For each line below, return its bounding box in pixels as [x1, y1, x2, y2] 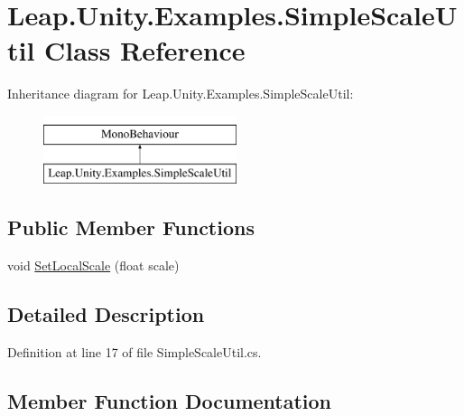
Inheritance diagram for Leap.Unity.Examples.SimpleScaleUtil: [7, 84, 354, 103]
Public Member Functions [7, 213, 255, 241]
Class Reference [44, 32, 246, 69]
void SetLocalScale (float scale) [7, 256, 180, 275]
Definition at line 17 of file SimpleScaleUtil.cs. [7, 343, 262, 362]
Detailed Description [7, 300, 205, 328]
